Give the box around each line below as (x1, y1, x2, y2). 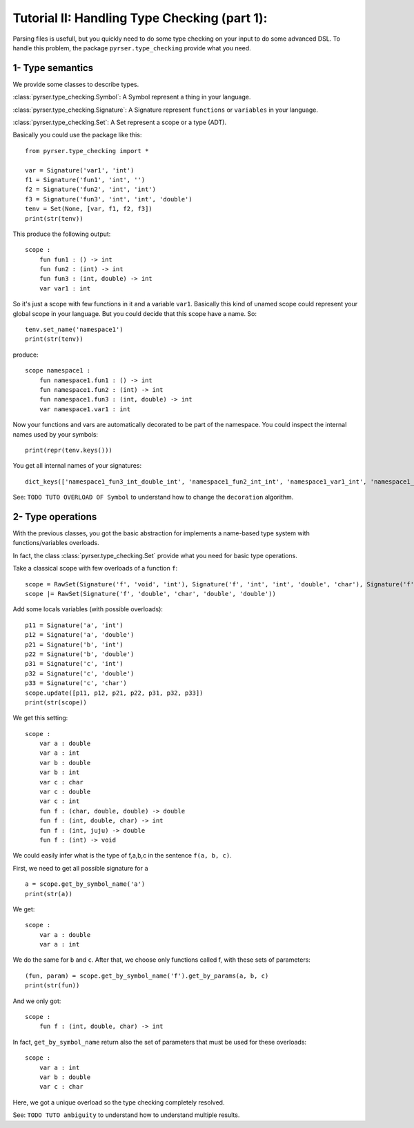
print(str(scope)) (25, 698, 88, 706)
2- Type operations (12, 511, 97, 522)
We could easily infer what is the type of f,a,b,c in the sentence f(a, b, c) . (12, 851, 233, 860)
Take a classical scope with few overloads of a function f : (12, 564, 178, 573)
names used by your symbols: (12, 430, 99, 438)
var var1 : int (39, 284, 91, 293)
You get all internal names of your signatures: (12, 462, 141, 470)
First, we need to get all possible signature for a (12, 864, 148, 872)
